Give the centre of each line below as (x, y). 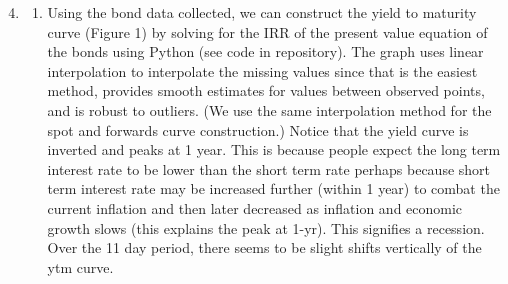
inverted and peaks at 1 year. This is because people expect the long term (274, 149)
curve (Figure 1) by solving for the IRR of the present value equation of (267, 31)
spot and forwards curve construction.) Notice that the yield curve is (258, 129)
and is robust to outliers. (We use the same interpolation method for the (269, 109)
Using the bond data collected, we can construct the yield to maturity (262, 12)
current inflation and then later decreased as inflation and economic (255, 207)
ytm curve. (80, 266)
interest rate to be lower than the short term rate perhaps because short (269, 168)
